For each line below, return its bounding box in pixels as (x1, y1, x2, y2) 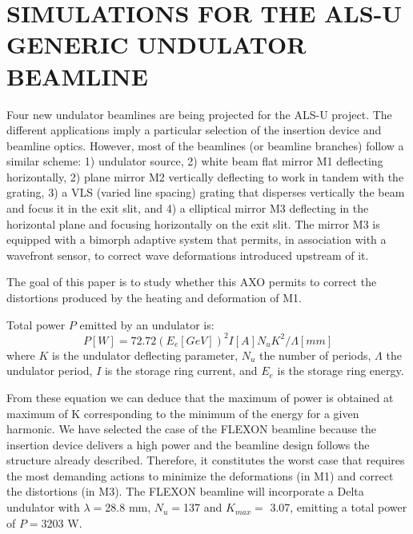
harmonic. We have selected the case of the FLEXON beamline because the (6, 420, 377, 437)
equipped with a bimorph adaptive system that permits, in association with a (6, 231, 387, 248)
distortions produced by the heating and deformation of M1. (6, 289, 302, 306)
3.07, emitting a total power (270, 499, 407, 516)
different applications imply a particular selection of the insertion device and (6, 122, 382, 138)
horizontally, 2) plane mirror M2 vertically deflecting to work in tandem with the (6, 168, 404, 185)
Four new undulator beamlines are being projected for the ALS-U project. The (6, 106, 392, 122)
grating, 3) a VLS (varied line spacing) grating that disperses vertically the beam (6, 184, 405, 201)
